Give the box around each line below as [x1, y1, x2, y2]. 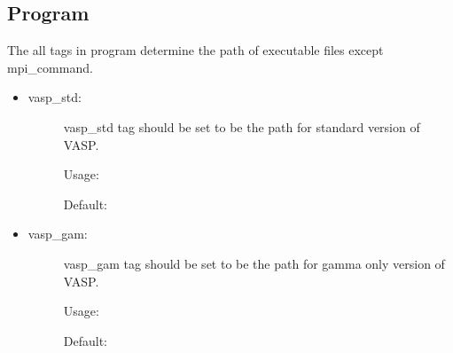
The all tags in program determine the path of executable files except [7, 41, 384, 59]
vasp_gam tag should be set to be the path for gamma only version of [63, 254, 445, 272]
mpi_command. [7, 58, 93, 76]
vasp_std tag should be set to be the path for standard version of [63, 117, 420, 136]
